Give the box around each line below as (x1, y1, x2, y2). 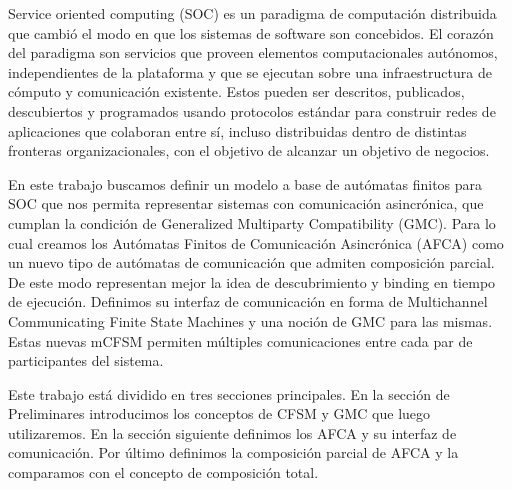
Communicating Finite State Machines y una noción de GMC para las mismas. (8, 310, 493, 331)
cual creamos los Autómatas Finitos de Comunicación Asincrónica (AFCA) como (8, 232, 504, 253)
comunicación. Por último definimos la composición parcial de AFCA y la (8, 442, 459, 463)
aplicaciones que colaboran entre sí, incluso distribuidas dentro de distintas (8, 120, 467, 141)
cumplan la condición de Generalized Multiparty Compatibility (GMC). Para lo (8, 212, 496, 233)
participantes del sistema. (8, 350, 164, 371)
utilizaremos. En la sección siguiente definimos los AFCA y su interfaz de (8, 422, 457, 443)
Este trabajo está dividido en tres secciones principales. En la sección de (8, 383, 450, 404)
